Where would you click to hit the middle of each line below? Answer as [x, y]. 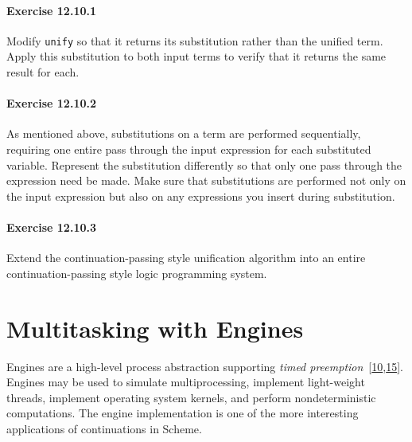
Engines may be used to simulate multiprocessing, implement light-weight [186, 382]
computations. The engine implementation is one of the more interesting [183, 413]
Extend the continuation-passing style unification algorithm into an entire [186, 258]
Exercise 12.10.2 [51, 103]
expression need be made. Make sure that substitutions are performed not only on [206, 180]
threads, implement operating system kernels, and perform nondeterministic [191, 397]
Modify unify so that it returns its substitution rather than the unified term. [195, 40]
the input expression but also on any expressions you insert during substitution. [201, 196]
